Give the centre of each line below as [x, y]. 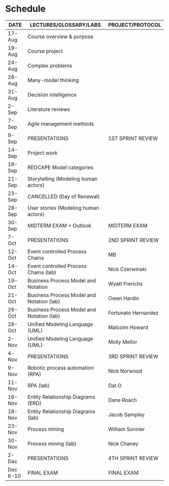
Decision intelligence [52, 95]
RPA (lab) [38, 385]
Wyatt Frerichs [125, 284]
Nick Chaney [123, 444]
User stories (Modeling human [63, 208]
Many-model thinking [53, 80]
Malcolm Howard [128, 327]
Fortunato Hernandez [133, 313]
